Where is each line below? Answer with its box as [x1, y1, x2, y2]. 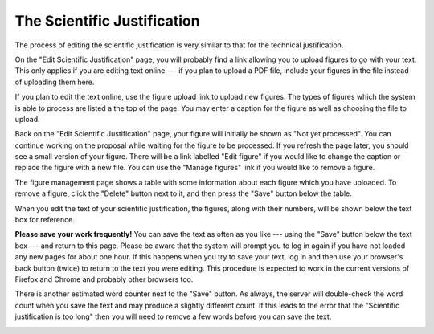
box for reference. [14, 215, 76, 225]
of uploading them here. [14, 77, 95, 87]
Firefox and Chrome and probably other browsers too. [14, 274, 194, 284]
